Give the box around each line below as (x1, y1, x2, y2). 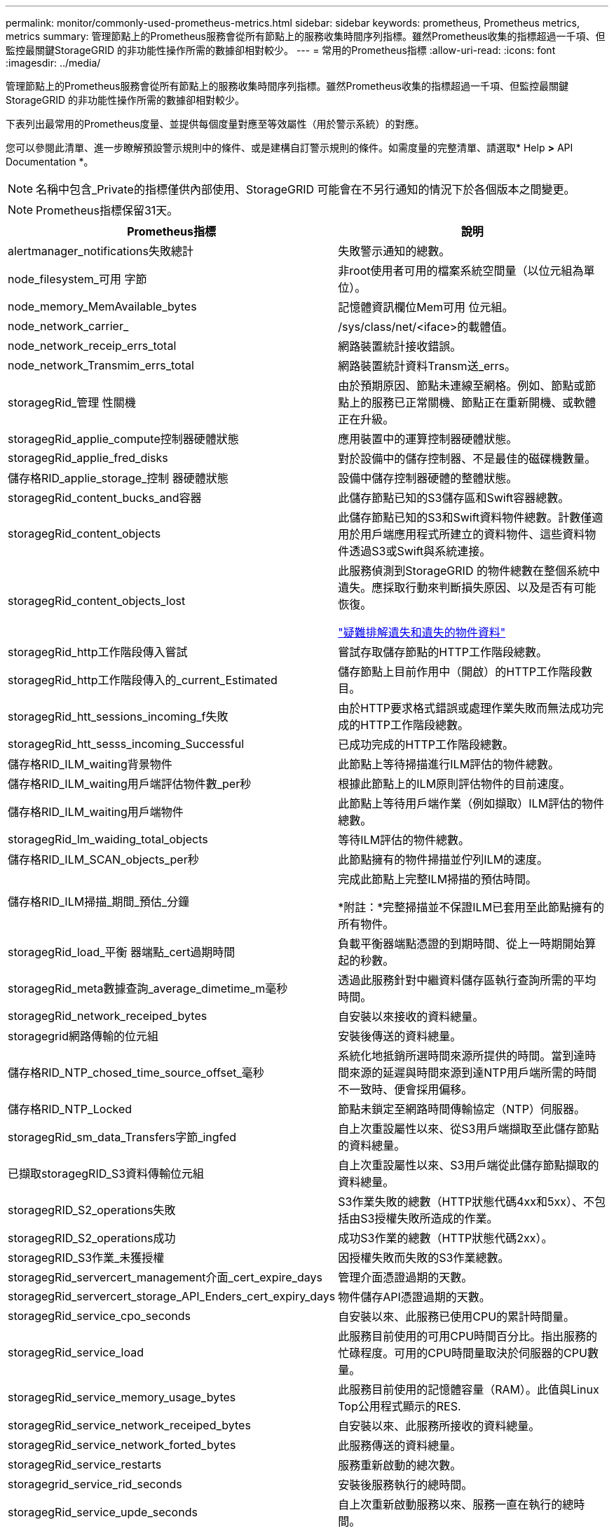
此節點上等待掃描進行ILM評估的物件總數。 (338, 757, 560, 771)
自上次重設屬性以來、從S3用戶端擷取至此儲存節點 (338, 1122, 599, 1136)
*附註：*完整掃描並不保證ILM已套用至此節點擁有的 (338, 900, 605, 914)
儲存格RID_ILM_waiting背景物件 (8, 757, 172, 771)
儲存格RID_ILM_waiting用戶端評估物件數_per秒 (8, 777, 252, 791)
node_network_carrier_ (8, 319, 129, 333)
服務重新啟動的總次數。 (338, 1458, 462, 1472)
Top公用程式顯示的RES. (338, 1399, 461, 1413)
